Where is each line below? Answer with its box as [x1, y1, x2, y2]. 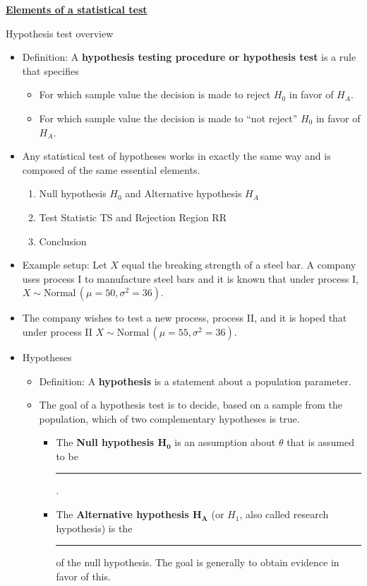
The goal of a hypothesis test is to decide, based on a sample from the [39, 397, 342, 412]
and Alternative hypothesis [125, 186, 242, 201]
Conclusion [39, 233, 87, 248]
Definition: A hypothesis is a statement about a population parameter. [39, 373, 351, 388]
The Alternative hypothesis [56, 507, 189, 522]
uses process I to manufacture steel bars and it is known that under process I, [22, 271, 359, 286]
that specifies [22, 63, 79, 78]
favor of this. [56, 568, 111, 583]
